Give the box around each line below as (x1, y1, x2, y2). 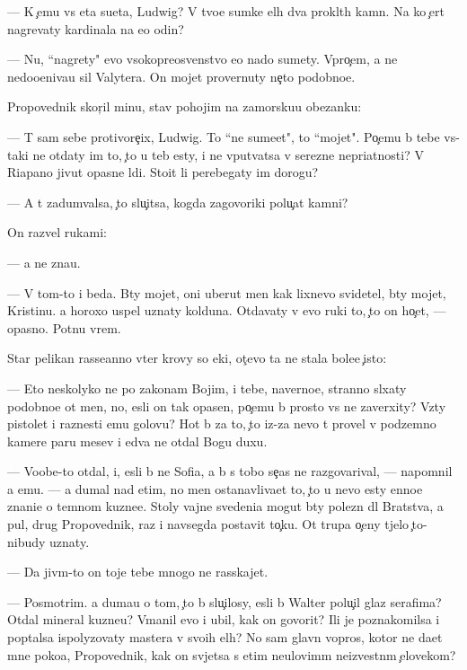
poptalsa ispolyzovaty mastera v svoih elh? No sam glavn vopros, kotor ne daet (7, 628, 443, 647)
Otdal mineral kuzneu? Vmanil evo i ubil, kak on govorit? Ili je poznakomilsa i (7, 610, 440, 629)
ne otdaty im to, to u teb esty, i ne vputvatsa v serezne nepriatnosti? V (32, 145, 424, 163)
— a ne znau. (7, 252, 81, 271)
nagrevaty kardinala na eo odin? (7, 19, 184, 38)
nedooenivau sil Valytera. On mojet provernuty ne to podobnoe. (7, 66, 356, 85)
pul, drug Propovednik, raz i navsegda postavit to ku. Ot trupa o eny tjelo (7, 515, 410, 533)
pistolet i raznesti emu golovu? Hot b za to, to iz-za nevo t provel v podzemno (7, 414, 436, 433)
